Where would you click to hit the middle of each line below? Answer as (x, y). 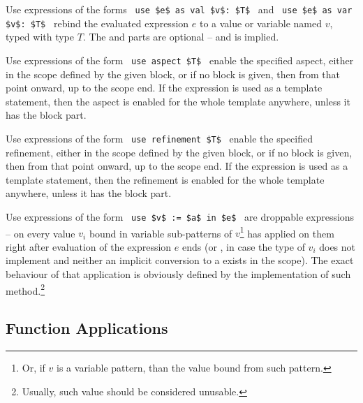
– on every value (40, 233)
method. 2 (25, 289)
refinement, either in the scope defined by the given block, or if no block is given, (179, 152)
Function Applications (87, 328)
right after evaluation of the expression (89, 246)
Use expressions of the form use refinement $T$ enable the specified (160, 138)
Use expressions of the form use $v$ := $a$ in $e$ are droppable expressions (180, 216)
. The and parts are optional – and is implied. (181, 37)
